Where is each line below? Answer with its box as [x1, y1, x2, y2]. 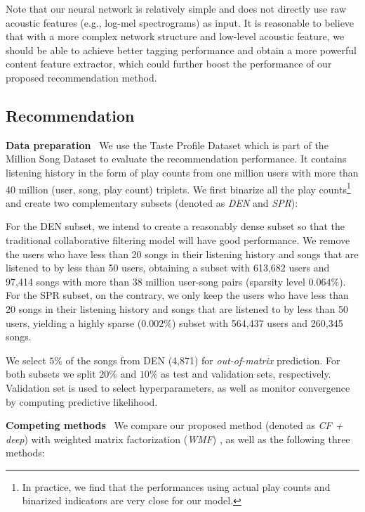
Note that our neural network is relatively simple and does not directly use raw [6, 1, 347, 15]
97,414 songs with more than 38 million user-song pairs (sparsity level [6, 274, 305, 288]
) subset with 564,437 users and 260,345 [171, 315, 343, 330]
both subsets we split [6, 366, 96, 381]
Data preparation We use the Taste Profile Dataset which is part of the [6, 137, 328, 152]
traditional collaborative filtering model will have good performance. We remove [6, 232, 350, 247]
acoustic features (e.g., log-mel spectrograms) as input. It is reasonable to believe [6, 15, 354, 30]
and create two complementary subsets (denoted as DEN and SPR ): [6, 195, 298, 210]
